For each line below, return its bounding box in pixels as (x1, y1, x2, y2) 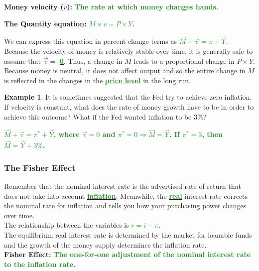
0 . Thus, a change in (59, 55, 123, 66)
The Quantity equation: (4, 18, 87, 28)
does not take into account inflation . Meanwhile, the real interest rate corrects (4, 190, 248, 201)
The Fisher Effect (4, 161, 76, 173)
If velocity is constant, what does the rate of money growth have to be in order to (4, 101, 254, 112)
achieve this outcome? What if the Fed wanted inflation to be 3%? (4, 111, 207, 122)
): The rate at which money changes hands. (67, 1, 219, 11)
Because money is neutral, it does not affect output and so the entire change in (4, 65, 246, 76)
